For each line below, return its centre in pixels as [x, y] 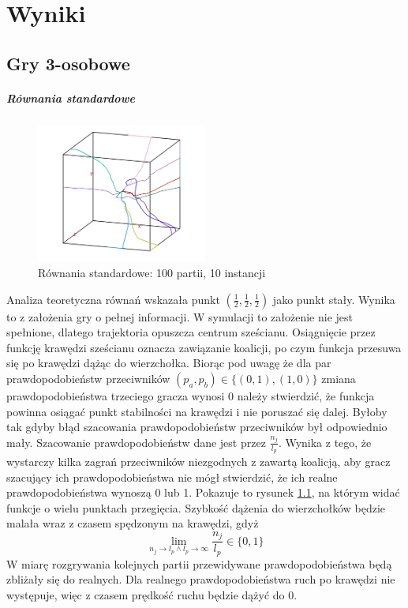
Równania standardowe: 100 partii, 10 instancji [152, 272]
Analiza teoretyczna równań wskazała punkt [113, 299]
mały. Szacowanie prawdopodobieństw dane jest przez [136, 442]
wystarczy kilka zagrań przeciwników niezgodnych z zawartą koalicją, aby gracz [198, 461]
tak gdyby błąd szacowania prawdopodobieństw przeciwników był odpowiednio [197, 427]
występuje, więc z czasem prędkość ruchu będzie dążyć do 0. [152, 595]
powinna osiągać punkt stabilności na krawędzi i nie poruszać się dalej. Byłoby [197, 411]
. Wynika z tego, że [325, 442]
